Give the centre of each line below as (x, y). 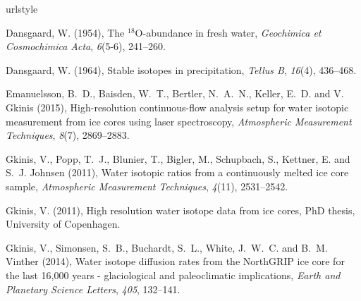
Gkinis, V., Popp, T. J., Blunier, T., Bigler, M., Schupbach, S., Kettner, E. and (178, 158)
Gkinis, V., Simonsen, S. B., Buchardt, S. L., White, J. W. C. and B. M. (167, 247)
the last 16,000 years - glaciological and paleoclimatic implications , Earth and (173, 275)
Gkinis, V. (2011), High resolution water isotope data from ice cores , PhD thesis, (180, 210)
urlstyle (22, 8)
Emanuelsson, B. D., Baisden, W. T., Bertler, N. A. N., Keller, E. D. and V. (175, 93)
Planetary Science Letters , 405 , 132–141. (93, 289)
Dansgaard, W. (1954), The (65, 32)
